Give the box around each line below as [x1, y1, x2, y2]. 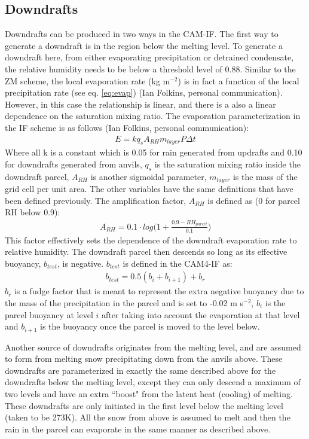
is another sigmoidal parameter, [90, 170, 207, 182]
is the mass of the [232, 170, 298, 182]
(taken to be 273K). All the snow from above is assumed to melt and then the [5, 411, 290, 423]
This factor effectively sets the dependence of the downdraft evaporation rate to [5, 233, 297, 246]
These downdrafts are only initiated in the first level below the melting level [5, 399, 283, 411]
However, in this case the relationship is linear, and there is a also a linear [5, 97, 276, 110]
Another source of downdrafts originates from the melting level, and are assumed [5, 340, 301, 353]
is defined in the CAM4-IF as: [123, 257, 232, 269]
